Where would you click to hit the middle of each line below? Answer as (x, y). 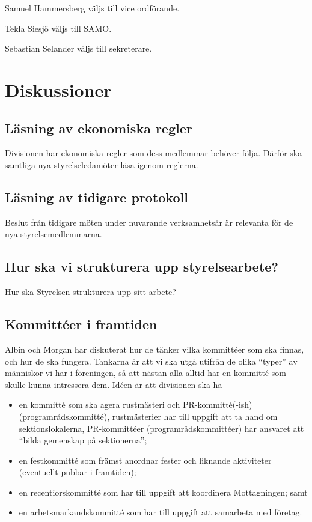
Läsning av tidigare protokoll (96, 197)
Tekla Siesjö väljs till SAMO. (58, 28)
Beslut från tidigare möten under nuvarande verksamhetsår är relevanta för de (149, 222)
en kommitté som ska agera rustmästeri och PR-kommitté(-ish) (136, 405)
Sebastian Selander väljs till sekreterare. (78, 48)
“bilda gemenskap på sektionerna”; (83, 440)
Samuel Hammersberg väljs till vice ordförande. (92, 8)
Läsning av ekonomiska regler (99, 128)
